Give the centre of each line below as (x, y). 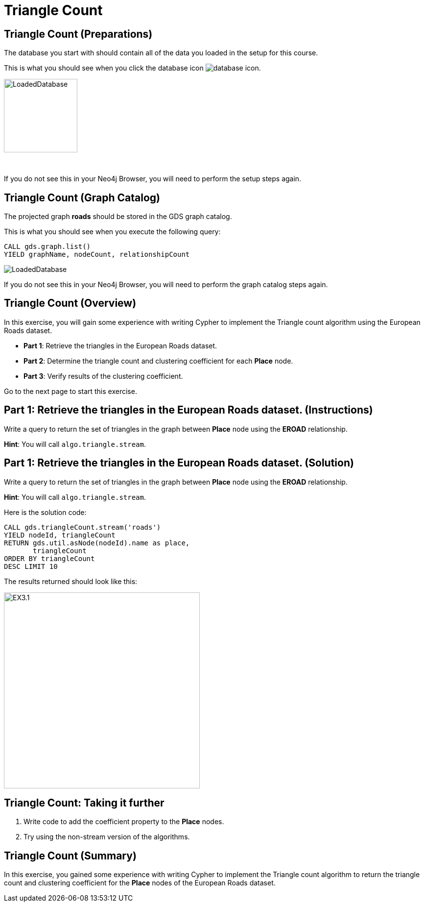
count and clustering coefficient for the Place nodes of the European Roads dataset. (140, 883)
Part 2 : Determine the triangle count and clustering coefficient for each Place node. (158, 361)
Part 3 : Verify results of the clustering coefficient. (103, 376)
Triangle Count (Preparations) (78, 34)
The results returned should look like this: (71, 581)
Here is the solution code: (45, 512)
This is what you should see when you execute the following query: (112, 232)
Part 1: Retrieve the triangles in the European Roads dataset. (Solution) (179, 463)
